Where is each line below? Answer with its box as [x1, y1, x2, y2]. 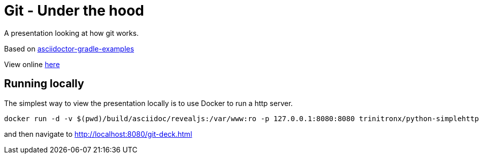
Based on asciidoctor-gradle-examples [4, 44, 134, 53]
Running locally [4, 77, 84, 90]
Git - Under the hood [4, 2, 144, 19]
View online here [4, 60, 60, 69]
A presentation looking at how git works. [4, 28, 139, 37]
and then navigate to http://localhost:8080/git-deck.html [4, 129, 192, 138]
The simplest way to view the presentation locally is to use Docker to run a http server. [4, 98, 293, 108]
